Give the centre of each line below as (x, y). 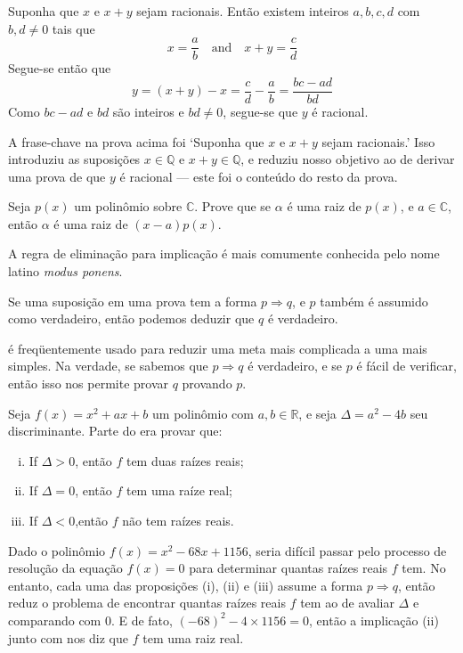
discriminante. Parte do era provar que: (115, 431)
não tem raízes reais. (178, 520)
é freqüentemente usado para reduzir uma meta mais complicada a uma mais (218, 348)
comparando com (55, 620)
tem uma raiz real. (193, 637)
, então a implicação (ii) (374, 620)
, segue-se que (260, 111)
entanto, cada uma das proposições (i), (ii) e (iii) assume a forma (186, 585)
